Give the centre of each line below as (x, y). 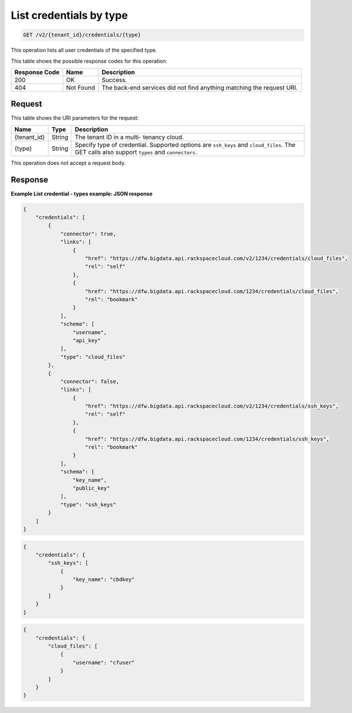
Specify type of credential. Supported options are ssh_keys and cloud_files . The (185, 145)
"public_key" (91, 488)
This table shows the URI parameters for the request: (75, 118)
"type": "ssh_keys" (88, 505)
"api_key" (87, 340)
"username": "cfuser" (104, 662)
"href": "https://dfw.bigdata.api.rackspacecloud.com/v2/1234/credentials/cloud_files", (217, 259)
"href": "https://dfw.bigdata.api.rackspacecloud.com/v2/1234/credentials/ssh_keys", (212, 406)
